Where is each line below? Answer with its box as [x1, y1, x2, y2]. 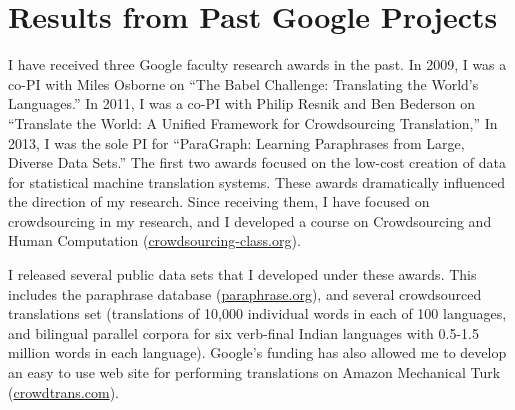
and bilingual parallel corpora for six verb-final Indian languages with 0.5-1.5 [8, 322, 479, 343]
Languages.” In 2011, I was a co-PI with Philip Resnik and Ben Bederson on [8, 93, 475, 114]
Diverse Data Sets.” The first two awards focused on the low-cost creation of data [8, 152, 506, 173]
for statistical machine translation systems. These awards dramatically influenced [8, 171, 505, 192]
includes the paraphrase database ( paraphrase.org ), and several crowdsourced [8, 283, 482, 304]
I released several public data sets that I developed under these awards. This [8, 264, 477, 285]
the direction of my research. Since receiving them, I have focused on [8, 191, 430, 212]
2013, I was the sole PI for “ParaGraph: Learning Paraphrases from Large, [8, 132, 465, 153]
